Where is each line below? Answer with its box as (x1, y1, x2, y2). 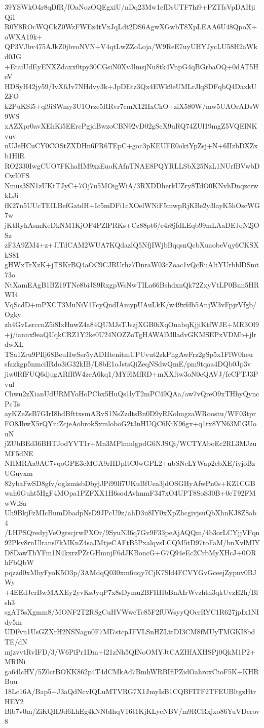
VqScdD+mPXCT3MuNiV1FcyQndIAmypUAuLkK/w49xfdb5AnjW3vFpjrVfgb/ (5, 299, 256, 309)
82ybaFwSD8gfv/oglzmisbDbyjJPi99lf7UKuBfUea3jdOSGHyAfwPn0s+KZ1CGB (5, 477, 255, 488)
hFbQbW (5, 557, 34, 568)
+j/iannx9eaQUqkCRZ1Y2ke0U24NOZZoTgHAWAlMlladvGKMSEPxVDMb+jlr (5, 329, 256, 339)
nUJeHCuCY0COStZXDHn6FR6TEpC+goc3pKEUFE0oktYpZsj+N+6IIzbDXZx (5, 140, 258, 151)
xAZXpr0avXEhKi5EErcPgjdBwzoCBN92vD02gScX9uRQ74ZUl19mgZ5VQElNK (5, 120, 257, 131)
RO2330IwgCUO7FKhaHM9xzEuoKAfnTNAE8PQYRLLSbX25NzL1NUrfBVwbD (5, 160, 260, 171)
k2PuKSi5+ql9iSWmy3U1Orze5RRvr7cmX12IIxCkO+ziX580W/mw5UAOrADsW (5, 100, 260, 111)
